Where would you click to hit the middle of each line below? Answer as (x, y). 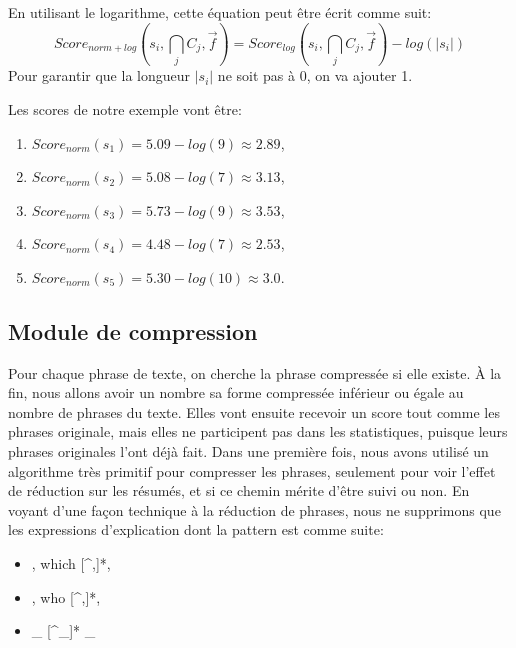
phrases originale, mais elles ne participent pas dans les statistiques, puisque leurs (258, 431)
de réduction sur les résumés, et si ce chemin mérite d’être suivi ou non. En (239, 490)
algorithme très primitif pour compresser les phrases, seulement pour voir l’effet (252, 470)
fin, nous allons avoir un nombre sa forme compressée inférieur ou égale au (236, 392)
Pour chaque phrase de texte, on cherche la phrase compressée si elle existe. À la (255, 372)
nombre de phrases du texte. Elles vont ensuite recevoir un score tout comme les (254, 411)
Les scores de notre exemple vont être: (125, 108)
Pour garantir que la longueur (99, 75)
